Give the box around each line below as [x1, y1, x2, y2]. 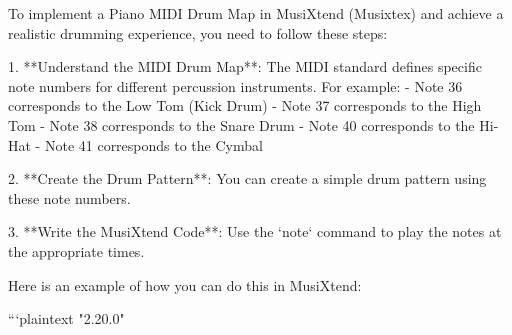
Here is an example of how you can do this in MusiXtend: [8, 274, 362, 295]
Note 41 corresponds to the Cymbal [44, 134, 263, 155]
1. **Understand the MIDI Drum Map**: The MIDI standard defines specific [8, 56, 482, 77]
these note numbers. [8, 187, 131, 208]
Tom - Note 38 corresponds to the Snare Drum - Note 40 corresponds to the [8, 114, 475, 135]
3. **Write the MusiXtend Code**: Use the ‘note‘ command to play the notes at [8, 221, 502, 242]
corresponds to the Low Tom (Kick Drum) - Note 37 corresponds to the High [8, 95, 482, 116]
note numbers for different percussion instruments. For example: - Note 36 [8, 75, 463, 96]
